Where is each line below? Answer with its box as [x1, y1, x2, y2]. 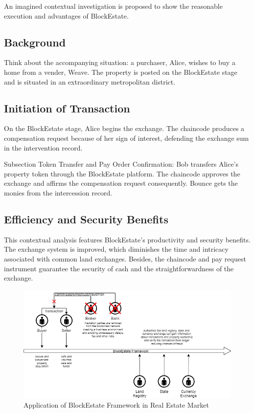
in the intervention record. [4, 142, 83, 152]
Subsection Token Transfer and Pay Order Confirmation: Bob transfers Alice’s [4, 159, 239, 169]
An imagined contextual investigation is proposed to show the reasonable [4, 1, 223, 11]
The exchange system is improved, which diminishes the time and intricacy [4, 244, 229, 254]
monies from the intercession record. [4, 187, 113, 197]
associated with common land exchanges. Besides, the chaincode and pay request [4, 253, 246, 263]
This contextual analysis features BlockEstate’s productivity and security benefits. [4, 234, 251, 244]
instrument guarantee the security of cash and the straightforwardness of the [4, 263, 234, 273]
